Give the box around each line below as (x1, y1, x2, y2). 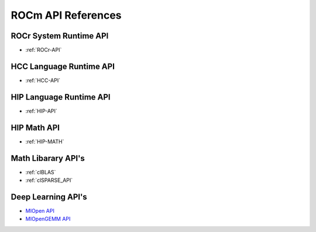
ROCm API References (11, 9, 122, 22)
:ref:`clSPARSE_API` (25, 177, 73, 184)
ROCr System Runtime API (11, 31, 109, 41)
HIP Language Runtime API (11, 92, 111, 102)
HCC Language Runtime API (11, 61, 115, 71)
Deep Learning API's (11, 192, 87, 202)
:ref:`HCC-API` (25, 76, 61, 84)
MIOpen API (25, 207, 55, 214)
